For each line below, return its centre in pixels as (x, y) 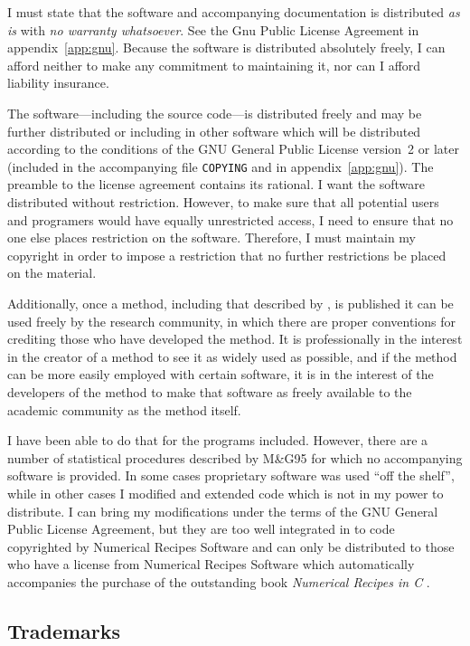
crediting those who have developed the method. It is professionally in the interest (235, 339)
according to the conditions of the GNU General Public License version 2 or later (233, 149)
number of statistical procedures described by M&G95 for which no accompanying (235, 457)
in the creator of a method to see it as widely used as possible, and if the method (232, 356)
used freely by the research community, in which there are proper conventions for (231, 321)
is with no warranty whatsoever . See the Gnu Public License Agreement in (213, 29)
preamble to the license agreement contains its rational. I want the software (216, 184)
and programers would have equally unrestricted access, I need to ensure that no (230, 219)
